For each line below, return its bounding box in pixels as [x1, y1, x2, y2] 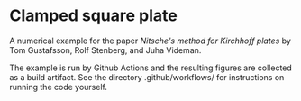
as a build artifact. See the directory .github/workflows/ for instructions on [9, 71, 285, 82]
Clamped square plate [9, 5, 178, 26]
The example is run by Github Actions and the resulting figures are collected [9, 62, 293, 73]
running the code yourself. [9, 81, 108, 92]
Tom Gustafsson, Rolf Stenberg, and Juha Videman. [9, 44, 202, 55]
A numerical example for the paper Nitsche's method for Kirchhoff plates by [9, 35, 291, 46]
